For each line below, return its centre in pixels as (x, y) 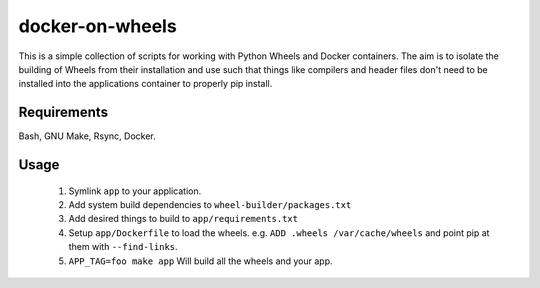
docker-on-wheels (97, 26)
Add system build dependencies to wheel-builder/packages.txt (210, 205)
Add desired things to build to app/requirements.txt (183, 219)
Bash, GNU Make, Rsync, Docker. (87, 136)
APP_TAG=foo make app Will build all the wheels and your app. (201, 261)
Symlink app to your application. (135, 191)
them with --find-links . (123, 247)
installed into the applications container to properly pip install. (145, 84)
